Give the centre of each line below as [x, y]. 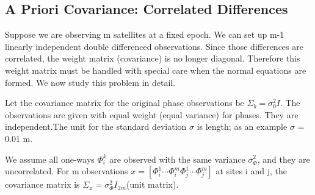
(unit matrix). [153, 184]
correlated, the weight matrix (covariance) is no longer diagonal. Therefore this [153, 58]
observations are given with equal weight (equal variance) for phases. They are [152, 114]
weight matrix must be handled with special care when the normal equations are [156, 70]
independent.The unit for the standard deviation [96, 126]
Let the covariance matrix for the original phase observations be [125, 103]
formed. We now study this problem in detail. [90, 82]
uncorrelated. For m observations [67, 171]
